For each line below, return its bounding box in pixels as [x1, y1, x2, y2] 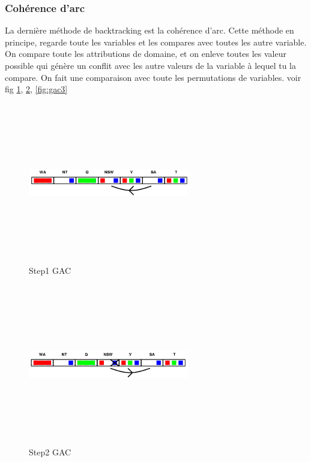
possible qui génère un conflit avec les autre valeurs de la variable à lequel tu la [5, 59, 296, 71]
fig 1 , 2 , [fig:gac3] [5, 83, 68, 95]
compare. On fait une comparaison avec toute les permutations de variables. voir [5, 71, 301, 83]
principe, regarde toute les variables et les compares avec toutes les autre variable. [5, 35, 307, 48]
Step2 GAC [29, 445, 71, 458]
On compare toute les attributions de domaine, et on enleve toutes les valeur [5, 47, 286, 60]
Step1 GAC [29, 264, 71, 276]
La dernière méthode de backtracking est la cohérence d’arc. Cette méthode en [5, 24, 294, 37]
